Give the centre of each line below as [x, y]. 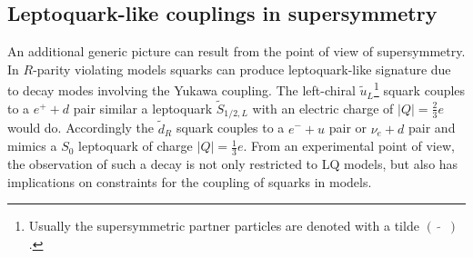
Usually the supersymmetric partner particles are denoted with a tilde [224, 226]
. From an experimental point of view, [349, 146]
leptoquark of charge [136, 146]
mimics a [32, 146]
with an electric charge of [323, 108]
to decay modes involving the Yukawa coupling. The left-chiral [181, 90]
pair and [432, 128]
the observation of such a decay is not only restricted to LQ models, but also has [233, 163]
